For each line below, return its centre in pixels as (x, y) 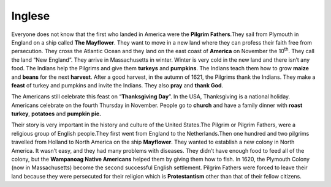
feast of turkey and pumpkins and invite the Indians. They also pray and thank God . (117, 85)
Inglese (31, 16)
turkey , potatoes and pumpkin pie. (56, 114)
